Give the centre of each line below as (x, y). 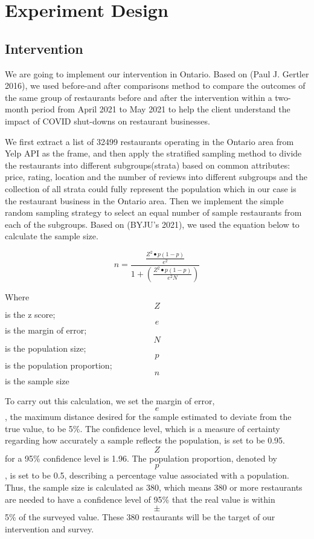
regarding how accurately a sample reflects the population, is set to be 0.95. (145, 440)
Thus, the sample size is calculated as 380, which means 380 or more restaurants (154, 487)
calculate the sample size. (52, 236)
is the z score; (30, 315)
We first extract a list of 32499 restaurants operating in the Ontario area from (149, 141)
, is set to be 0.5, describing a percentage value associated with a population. (147, 475)
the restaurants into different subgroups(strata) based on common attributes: (148, 165)
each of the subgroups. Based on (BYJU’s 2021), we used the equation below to (152, 224)
